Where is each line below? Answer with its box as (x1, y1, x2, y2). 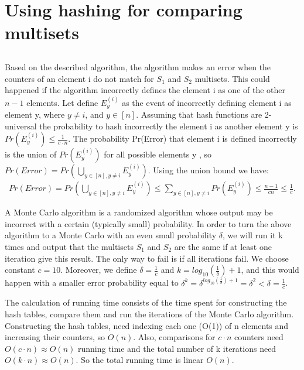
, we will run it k (222, 229, 283, 241)
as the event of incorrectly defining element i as (122, 96, 292, 108)
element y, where (5, 108, 65, 120)
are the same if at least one (174, 240, 272, 252)
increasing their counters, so (5, 331, 105, 343)
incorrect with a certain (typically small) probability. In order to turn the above (5, 217, 292, 229)
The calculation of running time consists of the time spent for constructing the (5, 296, 287, 309)
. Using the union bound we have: (148, 164, 269, 176)
